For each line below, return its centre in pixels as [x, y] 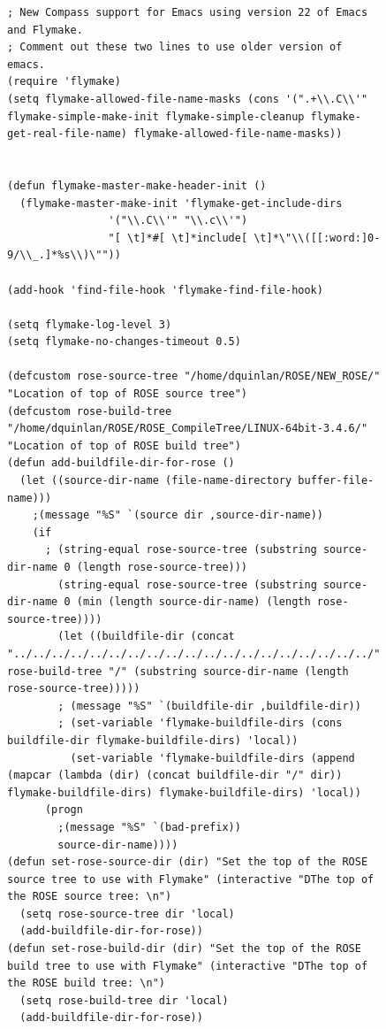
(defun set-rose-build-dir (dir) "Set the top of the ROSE [184, 949]
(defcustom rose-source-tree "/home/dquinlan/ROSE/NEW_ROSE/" [194, 376]
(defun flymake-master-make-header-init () [137, 185]
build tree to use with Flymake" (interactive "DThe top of [188, 966]
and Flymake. [45, 30]
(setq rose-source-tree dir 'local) [127, 914]
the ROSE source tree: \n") [90, 897]
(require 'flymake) [64, 82]
